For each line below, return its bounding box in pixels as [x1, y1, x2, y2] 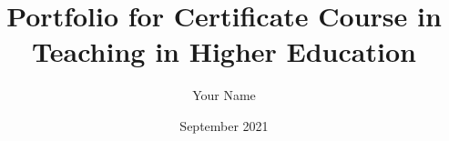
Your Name [192, 86, 256, 105]
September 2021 [179, 116, 269, 135]
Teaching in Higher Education [32, 33, 416, 70]
